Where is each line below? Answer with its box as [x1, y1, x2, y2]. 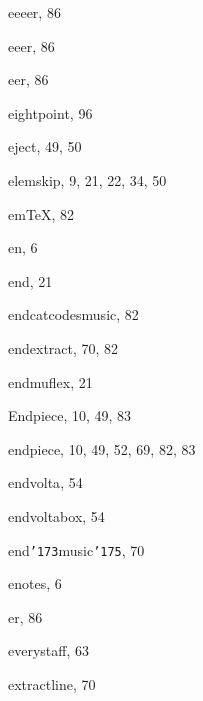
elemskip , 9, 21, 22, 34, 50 [8, 169, 167, 190]
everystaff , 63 [8, 640, 89, 661]
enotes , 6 [8, 573, 62, 594]
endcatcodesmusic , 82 [8, 304, 139, 325]
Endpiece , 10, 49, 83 [8, 405, 132, 426]
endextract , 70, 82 [8, 337, 119, 358]
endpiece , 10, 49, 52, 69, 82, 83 [8, 438, 196, 459]
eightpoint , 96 [8, 102, 93, 123]
